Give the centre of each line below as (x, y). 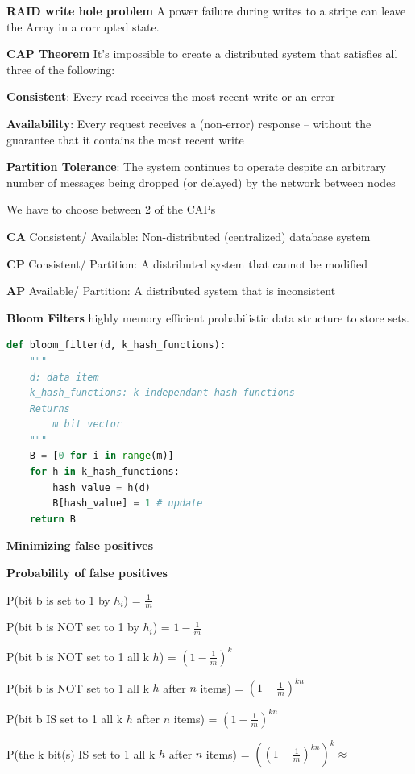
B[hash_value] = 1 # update (128, 504)
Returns (50, 408)
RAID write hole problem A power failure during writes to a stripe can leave (206, 10)
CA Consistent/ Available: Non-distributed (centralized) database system (189, 236)
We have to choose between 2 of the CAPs (111, 209)
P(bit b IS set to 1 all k (65, 718)
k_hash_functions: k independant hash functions (162, 393)
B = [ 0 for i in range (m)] (102, 456)
